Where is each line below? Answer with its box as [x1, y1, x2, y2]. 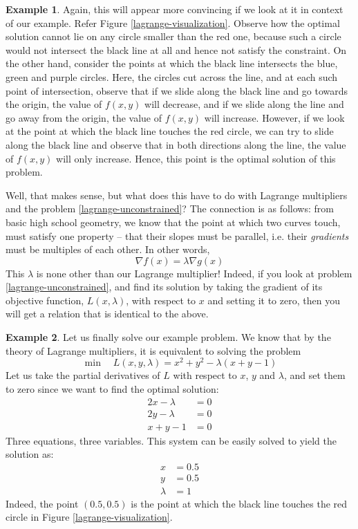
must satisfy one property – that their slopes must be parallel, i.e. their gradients [6, 228, 349, 243]
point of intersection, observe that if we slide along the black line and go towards [6, 83, 348, 98]
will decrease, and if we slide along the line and [144, 97, 344, 111]
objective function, [6, 293, 84, 307]
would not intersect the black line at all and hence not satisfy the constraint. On [6, 42, 347, 57]
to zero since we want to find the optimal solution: [6, 381, 219, 396]
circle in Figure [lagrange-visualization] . [6, 510, 173, 524]
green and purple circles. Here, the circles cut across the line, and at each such [6, 69, 338, 84]
